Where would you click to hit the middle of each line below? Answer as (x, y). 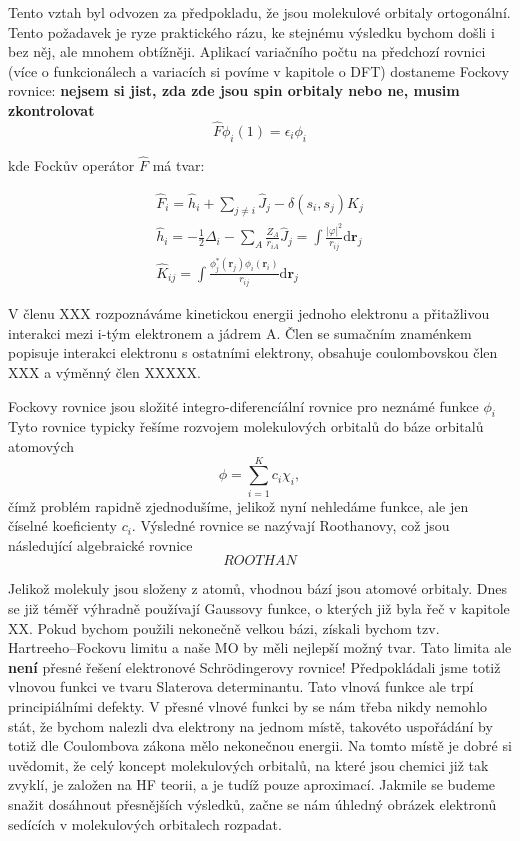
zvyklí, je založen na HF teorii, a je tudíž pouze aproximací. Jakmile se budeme (252, 784)
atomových (41, 445)
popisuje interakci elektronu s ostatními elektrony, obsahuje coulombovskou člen (253, 352)
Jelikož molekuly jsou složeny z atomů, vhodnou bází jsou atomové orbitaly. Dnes (257, 588)
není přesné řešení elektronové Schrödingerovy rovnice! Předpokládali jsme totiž (254, 666)
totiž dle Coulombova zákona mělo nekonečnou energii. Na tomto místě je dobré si (260, 745)
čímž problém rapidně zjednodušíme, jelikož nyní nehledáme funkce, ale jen (238, 505)
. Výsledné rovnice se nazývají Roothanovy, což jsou (290, 525)
